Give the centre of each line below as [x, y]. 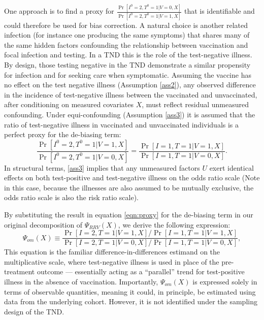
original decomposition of [43, 224]
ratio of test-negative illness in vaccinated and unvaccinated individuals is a [122, 124]
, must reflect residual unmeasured [195, 104]
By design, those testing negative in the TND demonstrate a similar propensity [127, 65]
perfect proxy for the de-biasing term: [63, 134]
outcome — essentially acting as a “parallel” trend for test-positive [141, 271]
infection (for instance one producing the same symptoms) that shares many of [127, 35]
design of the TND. [34, 311]
